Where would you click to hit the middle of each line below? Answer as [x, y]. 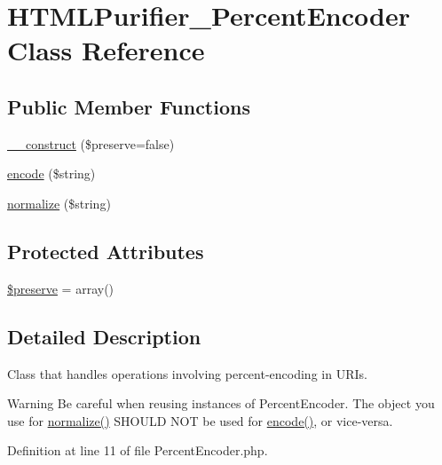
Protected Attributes [106, 251]
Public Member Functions [129, 106]
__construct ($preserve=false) [91, 143]
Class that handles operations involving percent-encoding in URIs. [187, 373]
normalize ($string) [59, 203]
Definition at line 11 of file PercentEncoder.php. [138, 450]
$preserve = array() [61, 288]
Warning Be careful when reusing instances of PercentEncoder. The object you [221, 403]
